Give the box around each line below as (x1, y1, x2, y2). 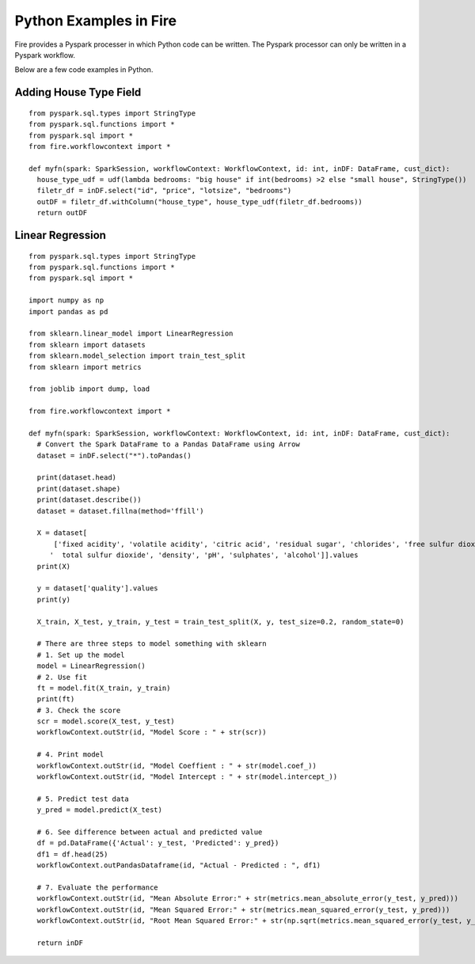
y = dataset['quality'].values (36, 584, 158, 593)
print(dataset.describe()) (36, 495, 142, 504)
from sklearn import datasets (28, 340, 146, 349)
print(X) (36, 562, 71, 571)
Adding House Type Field (14, 85, 142, 99)
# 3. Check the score (36, 705, 121, 715)
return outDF (36, 208, 88, 218)
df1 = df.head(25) (36, 849, 108, 859)
